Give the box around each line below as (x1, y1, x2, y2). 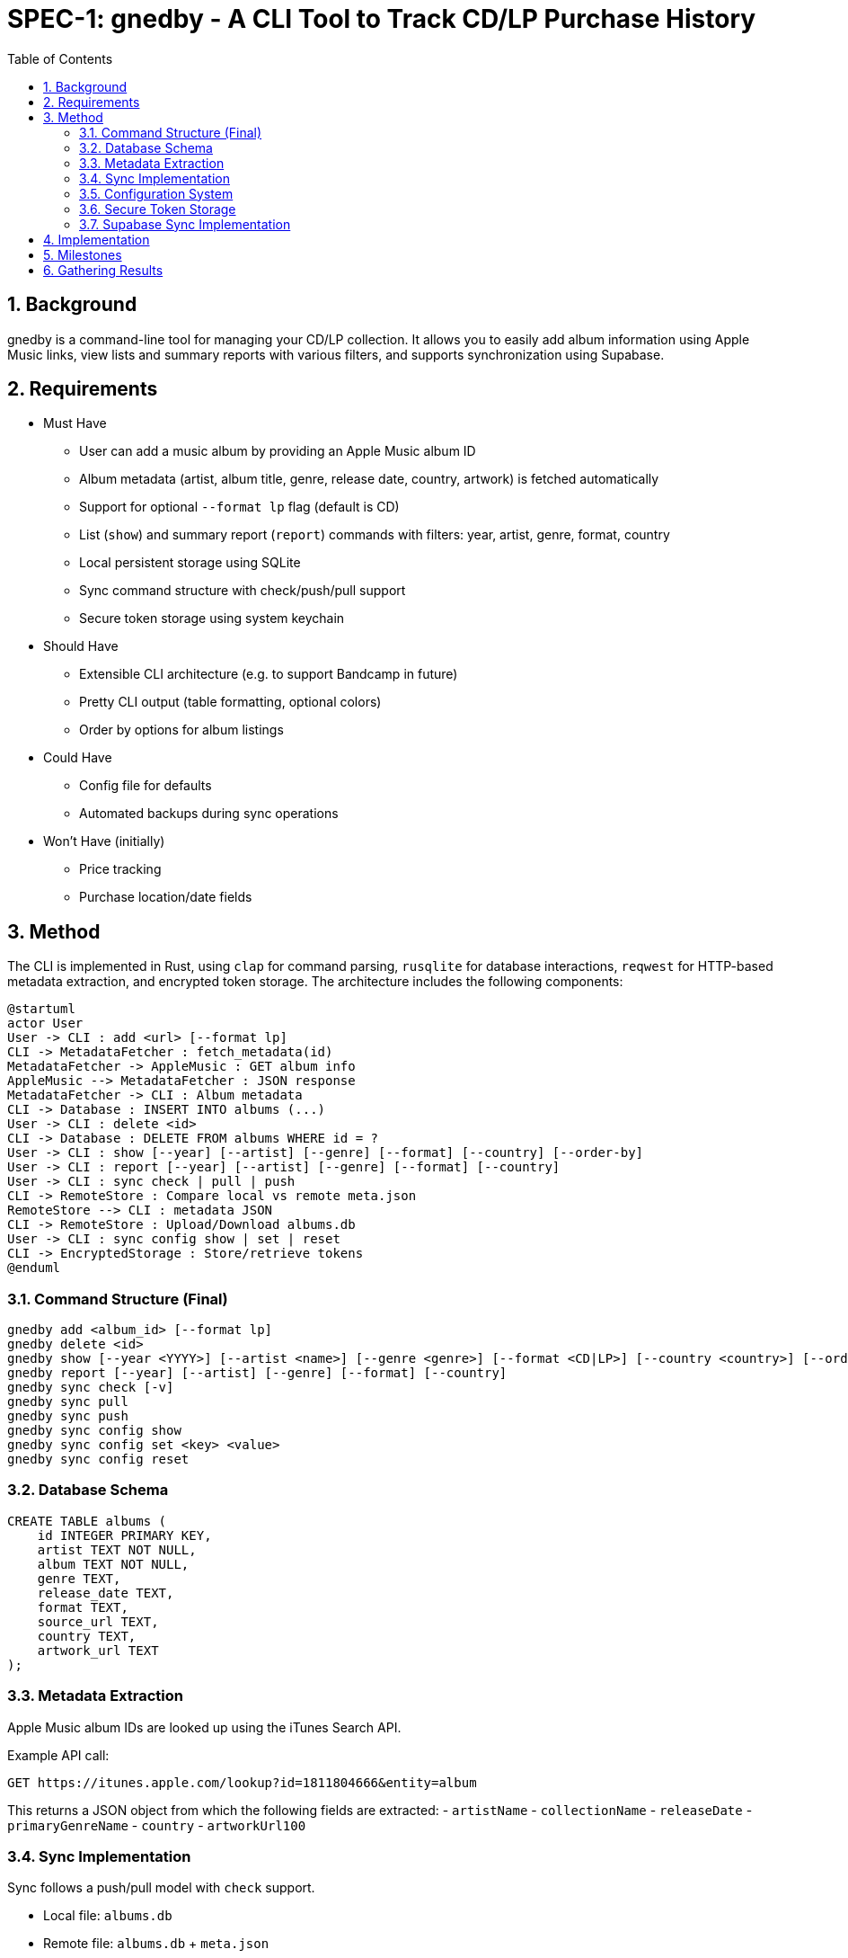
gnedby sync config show (7, 1423, 181, 1438)
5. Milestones (43, 246, 122, 263)
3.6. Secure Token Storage (79, 200, 236, 217)
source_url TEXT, (37, 1614, 159, 1629)
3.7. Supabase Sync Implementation (79, 216, 291, 232)
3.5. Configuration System (79, 185, 234, 201)
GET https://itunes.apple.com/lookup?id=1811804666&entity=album (7, 1775, 477, 1790)
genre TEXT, (37, 1571, 121, 1586)
